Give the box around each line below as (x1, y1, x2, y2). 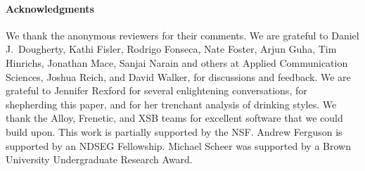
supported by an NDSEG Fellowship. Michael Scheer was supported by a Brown (6, 138, 351, 153)
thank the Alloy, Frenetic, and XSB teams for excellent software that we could (6, 110, 343, 125)
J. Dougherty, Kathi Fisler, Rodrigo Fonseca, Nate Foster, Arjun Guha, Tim (6, 42, 337, 56)
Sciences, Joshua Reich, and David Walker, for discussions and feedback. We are (6, 69, 351, 84)
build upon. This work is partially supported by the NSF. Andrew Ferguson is (6, 124, 342, 139)
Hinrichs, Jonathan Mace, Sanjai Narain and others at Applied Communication (6, 55, 348, 70)
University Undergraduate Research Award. (6, 152, 193, 167)
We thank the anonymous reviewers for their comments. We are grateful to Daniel (6, 27, 359, 42)
